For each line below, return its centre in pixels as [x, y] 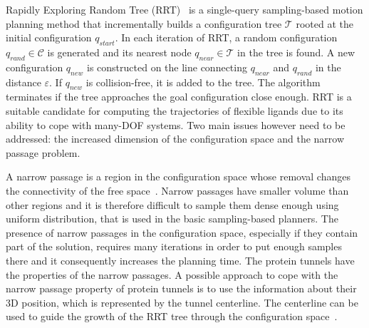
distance [24, 82]
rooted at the [324, 23]
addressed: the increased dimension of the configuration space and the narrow [175, 139]
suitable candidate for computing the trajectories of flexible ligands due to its [175, 110]
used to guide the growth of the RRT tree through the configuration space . [172, 316]
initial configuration [49, 37]
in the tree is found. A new [296, 52]
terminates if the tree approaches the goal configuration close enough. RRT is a [179, 97]
